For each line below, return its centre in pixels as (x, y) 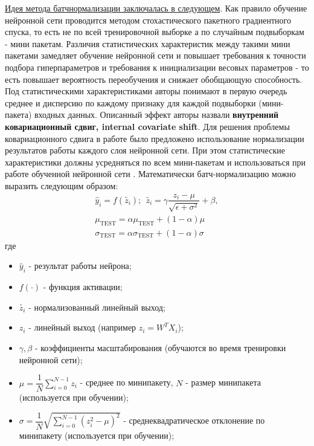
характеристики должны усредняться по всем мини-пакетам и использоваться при (155, 162)
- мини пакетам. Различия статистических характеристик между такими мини (148, 43)
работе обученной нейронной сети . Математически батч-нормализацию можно (150, 174)
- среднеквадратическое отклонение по (194, 420)
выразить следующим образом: (62, 185)
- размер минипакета (223, 382)
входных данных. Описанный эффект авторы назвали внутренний (156, 115)
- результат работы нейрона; (80, 266)
